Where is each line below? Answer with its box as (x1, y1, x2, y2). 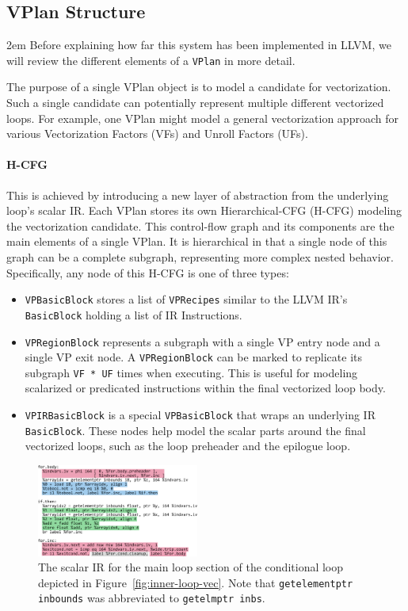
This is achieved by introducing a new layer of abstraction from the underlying (6, 186, 389, 203)
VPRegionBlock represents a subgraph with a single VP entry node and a (25, 333, 380, 349)
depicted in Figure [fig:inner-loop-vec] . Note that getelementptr (38, 574, 353, 590)
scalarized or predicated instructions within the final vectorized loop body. (25, 380, 386, 396)
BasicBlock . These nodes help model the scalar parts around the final (25, 422, 366, 438)
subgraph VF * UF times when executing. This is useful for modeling (25, 364, 358, 380)
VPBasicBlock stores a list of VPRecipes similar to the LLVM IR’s (25, 291, 348, 307)
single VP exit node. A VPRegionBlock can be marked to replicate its (25, 349, 363, 365)
